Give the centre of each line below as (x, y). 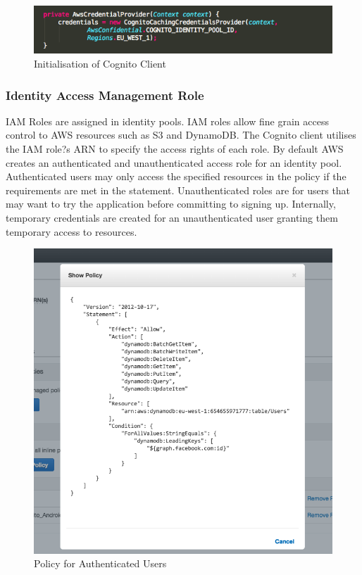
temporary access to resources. (71, 231)
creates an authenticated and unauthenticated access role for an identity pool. (174, 162)
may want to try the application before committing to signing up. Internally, (171, 204)
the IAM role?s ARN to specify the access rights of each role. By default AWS (175, 149)
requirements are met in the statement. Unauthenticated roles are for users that (178, 190)
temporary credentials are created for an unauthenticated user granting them (172, 217)
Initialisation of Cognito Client (100, 64)
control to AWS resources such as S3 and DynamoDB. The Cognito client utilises (181, 135)
